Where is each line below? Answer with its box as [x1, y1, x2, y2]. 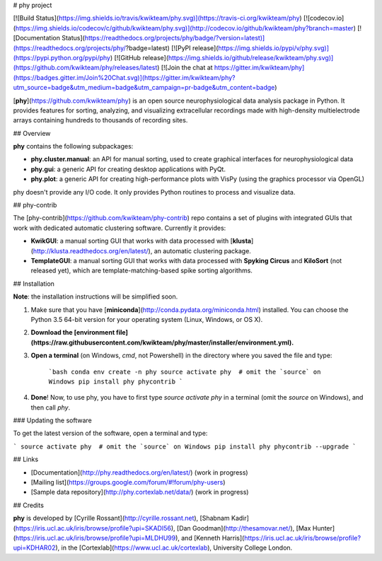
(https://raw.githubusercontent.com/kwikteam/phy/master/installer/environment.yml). [30, 338, 294, 347]
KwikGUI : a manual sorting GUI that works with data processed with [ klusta [30, 237, 251, 245]
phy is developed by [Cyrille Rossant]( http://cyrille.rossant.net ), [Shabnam [13, 514, 230, 523]
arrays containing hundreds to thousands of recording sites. [13, 116, 188, 125]
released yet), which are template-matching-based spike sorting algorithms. [30, 266, 253, 275]
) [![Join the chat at [156, 64, 213, 72]
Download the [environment [30, 328, 115, 337]
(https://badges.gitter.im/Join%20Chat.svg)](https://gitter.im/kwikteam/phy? [13, 73, 236, 81]
